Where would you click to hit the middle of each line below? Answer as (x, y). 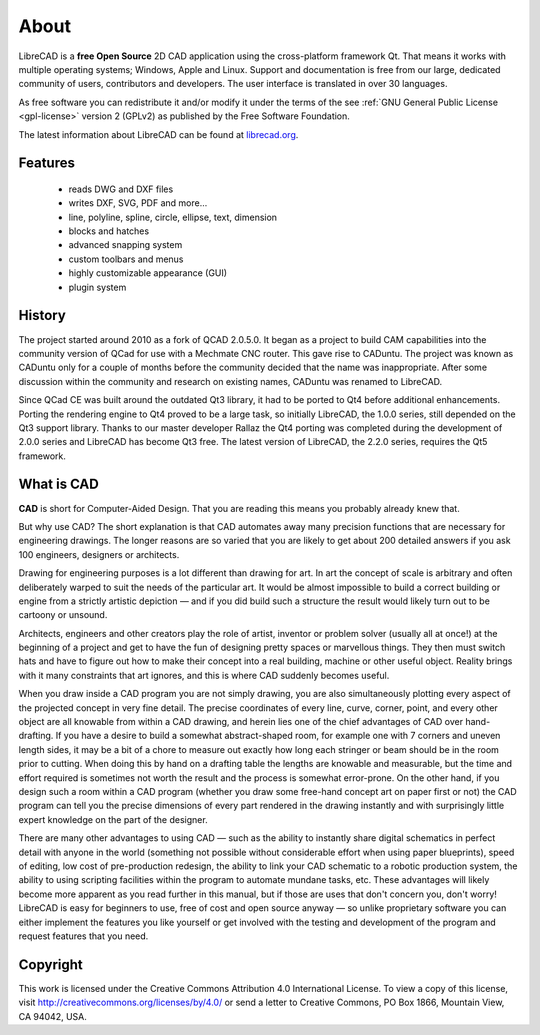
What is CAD (58, 484)
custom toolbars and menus (126, 259)
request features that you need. (83, 936)
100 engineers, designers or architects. (99, 554)
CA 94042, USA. (52, 1016)
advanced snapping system (125, 245)
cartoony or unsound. (63, 615)
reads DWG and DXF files (121, 189)
